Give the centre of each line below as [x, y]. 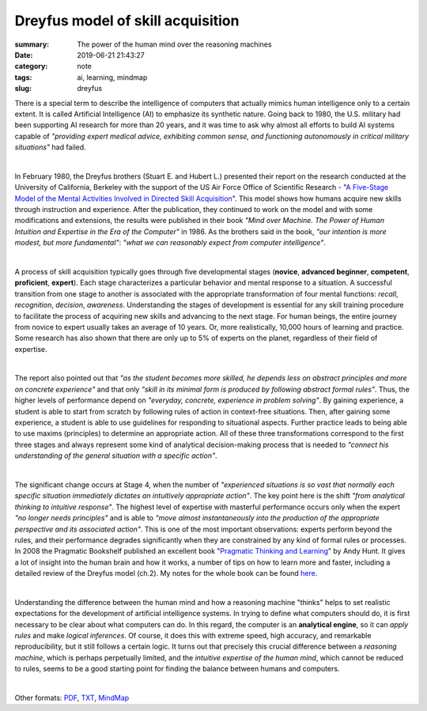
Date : [24, 55]
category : [31, 66]
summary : [32, 44]
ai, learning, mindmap [112, 77]
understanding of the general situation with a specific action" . [116, 456]
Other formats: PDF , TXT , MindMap [72, 698]
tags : [23, 77]
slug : [23, 89]
